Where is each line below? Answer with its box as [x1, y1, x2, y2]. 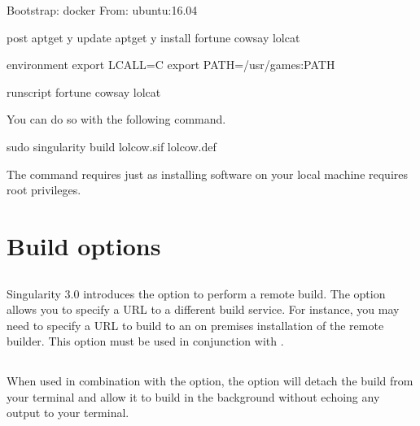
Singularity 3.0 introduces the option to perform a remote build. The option [7, 285, 386, 302]
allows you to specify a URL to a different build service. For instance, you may [7, 301, 400, 318]
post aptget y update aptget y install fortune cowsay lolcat [7, 28, 300, 46]
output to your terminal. [7, 404, 129, 421]
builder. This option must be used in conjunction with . [7, 333, 284, 350]
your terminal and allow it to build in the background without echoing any [7, 388, 380, 405]
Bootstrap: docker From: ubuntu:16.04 [7, 2, 198, 18]
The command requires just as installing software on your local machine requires [7, 165, 409, 182]
